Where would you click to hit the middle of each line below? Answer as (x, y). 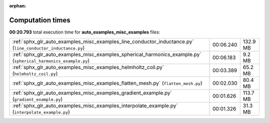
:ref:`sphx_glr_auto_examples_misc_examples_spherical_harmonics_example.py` (107, 54)
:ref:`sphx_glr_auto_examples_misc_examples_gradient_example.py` (92, 93)
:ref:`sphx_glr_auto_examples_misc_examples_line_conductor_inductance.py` (103, 41)
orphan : (18, 6)
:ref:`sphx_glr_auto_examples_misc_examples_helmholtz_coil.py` (88, 67)
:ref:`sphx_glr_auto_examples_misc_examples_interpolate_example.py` (95, 106)
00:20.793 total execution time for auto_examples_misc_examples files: (85, 32)
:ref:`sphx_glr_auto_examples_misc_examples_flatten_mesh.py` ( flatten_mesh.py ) (107, 83)
